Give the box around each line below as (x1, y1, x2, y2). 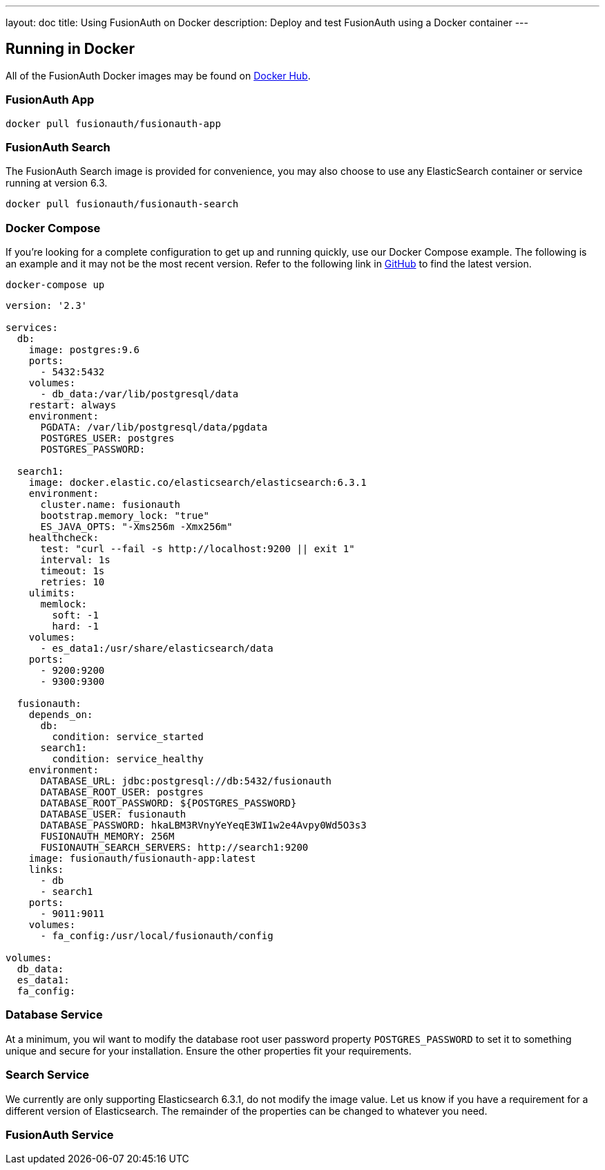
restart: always (28, 399, 117, 411)
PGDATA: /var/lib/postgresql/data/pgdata (40, 422, 268, 433)
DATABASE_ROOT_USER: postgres (40, 786, 204, 798)
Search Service (6, 1068, 90, 1082)
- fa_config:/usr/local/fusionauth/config (40, 930, 273, 942)
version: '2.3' (6, 300, 88, 312)
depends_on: (28, 709, 93, 721)
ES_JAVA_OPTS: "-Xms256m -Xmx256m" (40, 521, 233, 533)
